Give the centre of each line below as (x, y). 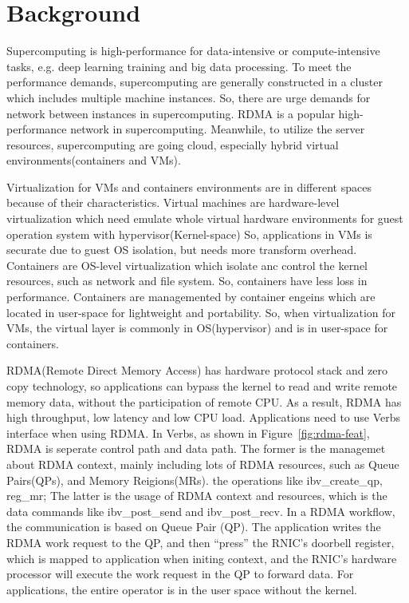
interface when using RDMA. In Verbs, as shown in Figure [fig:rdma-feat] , (188, 432)
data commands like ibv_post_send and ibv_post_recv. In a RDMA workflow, (201, 511)
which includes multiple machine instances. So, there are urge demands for (189, 97)
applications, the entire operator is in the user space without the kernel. (182, 589)
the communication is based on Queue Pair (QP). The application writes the (194, 527)
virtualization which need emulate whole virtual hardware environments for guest (205, 218)
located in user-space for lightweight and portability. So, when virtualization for (201, 312)
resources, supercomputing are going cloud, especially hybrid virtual (173, 144)
